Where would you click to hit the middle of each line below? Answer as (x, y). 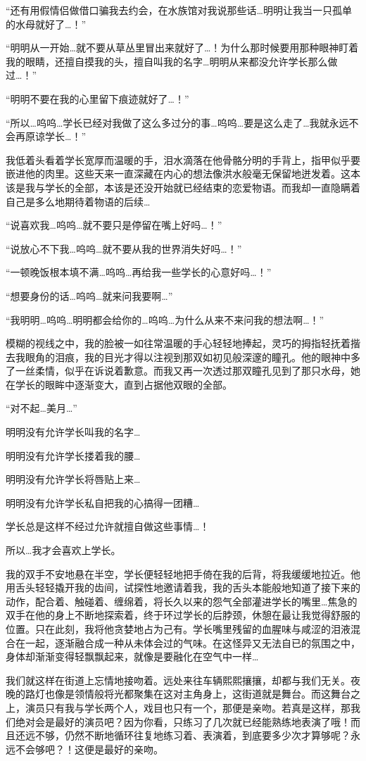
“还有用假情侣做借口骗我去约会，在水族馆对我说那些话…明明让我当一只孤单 (179, 10)
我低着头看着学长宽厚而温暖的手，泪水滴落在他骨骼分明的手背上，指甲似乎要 (183, 159)
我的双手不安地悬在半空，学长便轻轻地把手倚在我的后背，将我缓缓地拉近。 (178, 573)
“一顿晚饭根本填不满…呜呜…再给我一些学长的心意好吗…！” (139, 272)
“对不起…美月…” (42, 408)
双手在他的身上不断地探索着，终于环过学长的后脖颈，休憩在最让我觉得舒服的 (183, 615)
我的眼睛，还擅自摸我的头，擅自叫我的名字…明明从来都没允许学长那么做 (172, 61)
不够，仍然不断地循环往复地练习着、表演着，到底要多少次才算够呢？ (193, 735)
